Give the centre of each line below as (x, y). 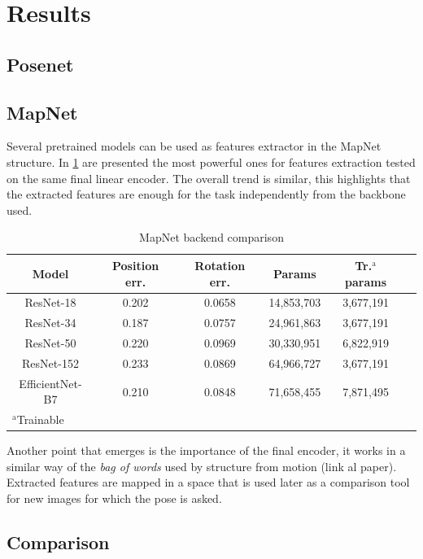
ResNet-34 (50, 323)
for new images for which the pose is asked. (114, 498)
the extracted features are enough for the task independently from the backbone (206, 194)
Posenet (40, 64)
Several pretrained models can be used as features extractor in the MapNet (194, 146)
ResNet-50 (50, 343)
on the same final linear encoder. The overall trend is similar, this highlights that (209, 178)
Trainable (40, 419)
